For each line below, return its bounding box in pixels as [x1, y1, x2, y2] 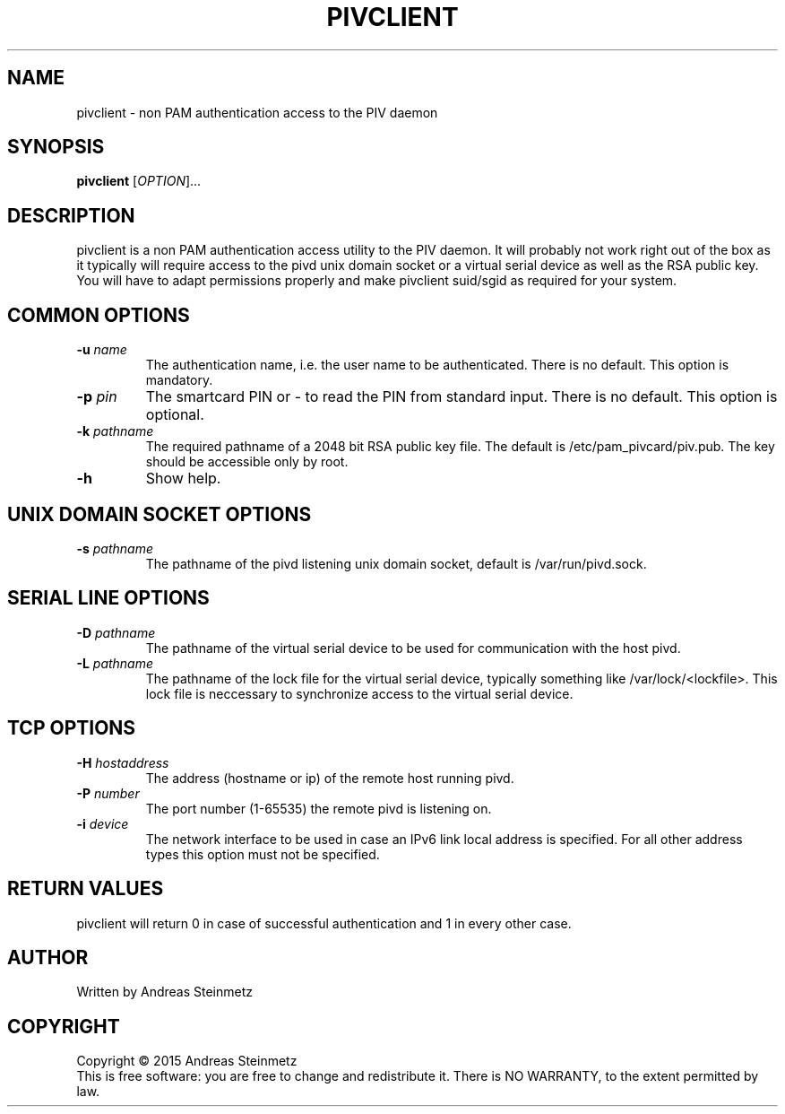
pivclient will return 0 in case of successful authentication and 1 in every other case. [76, 915, 572, 931]
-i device [76, 815, 129, 831]
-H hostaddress [76, 754, 169, 770]
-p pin [76, 387, 117, 406]
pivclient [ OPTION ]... [76, 173, 202, 189]
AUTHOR [7, 945, 89, 969]
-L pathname [76, 655, 154, 671]
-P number [76, 785, 140, 801]
